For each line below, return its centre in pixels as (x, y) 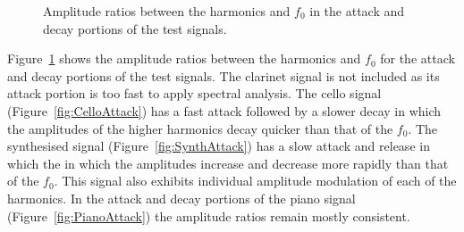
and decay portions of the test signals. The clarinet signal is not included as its (224, 75)
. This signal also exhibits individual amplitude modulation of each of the (255, 181)
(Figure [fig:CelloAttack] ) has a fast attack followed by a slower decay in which (224, 110)
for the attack (418, 58)
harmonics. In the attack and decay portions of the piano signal (181, 198)
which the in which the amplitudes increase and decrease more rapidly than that (228, 163)
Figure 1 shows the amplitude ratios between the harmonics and (184, 58)
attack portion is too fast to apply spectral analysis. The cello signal (194, 93)
